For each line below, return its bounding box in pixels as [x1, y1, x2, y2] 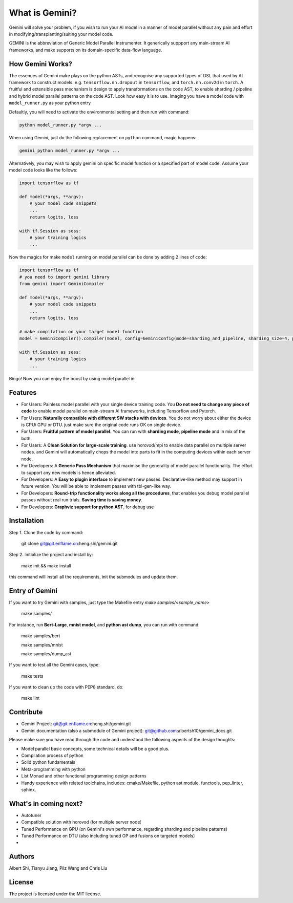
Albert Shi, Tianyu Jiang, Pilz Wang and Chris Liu [9, 865, 107, 871]
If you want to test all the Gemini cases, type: [9, 662, 100, 668]
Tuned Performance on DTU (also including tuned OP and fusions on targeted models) [21, 833, 195, 838]
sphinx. [21, 787, 36, 793]
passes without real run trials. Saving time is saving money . [21, 497, 143, 503]
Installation [9, 516, 44, 525]
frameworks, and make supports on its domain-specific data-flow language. [9, 47, 162, 53]
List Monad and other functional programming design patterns [21, 773, 146, 779]
